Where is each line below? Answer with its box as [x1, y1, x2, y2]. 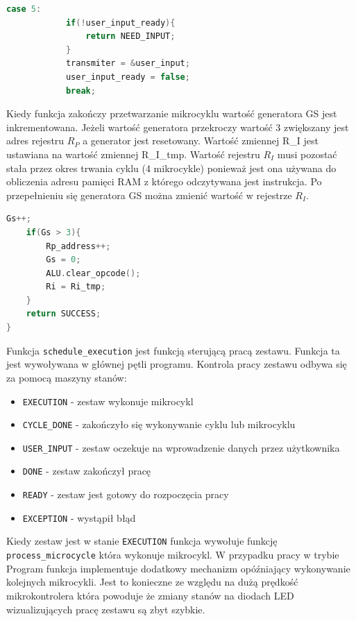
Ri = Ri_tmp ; [46, 282, 106, 292]
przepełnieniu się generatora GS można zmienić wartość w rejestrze [6, 187, 292, 202]
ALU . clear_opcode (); [46, 268, 141, 278]
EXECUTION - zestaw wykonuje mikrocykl [22, 393, 194, 408]
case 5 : [6, 4, 42, 14]
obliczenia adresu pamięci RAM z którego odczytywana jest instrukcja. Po [6, 174, 322, 189]
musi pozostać [277, 146, 337, 161]
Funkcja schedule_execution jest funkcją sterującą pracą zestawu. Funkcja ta [6, 343, 340, 357]
